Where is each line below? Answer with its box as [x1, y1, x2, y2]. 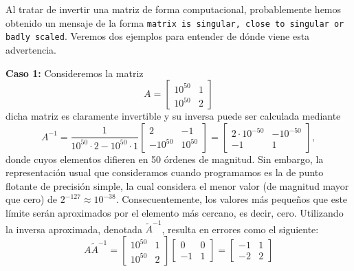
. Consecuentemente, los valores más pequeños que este [115, 192, 348, 206]
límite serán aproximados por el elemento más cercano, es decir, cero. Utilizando [5, 206, 344, 220]
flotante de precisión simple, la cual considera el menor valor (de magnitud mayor [5, 178, 349, 193]
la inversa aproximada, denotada [5, 221, 142, 236]
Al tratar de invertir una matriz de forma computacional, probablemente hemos [5, 2, 342, 16]
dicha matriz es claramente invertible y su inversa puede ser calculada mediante [5, 109, 341, 123]
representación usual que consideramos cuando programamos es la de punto [5, 165, 324, 180]
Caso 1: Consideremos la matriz [5, 65, 144, 80]
